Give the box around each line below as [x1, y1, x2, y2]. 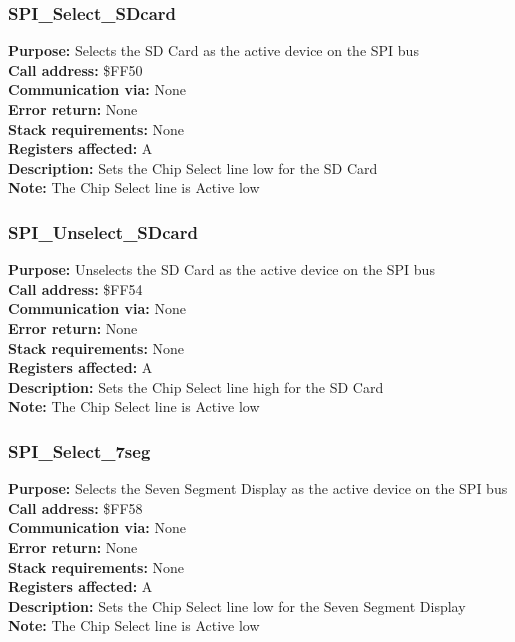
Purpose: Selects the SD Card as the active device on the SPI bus [8, 40, 419, 61]
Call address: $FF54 [8, 278, 143, 299]
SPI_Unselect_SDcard [8, 219, 198, 244]
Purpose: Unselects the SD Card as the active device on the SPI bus [8, 259, 435, 280]
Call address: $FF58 [8, 497, 143, 518]
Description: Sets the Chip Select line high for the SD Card [8, 376, 384, 397]
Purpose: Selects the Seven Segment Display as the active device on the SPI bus [8, 478, 508, 499]
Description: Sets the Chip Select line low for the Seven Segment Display [8, 595, 466, 616]
